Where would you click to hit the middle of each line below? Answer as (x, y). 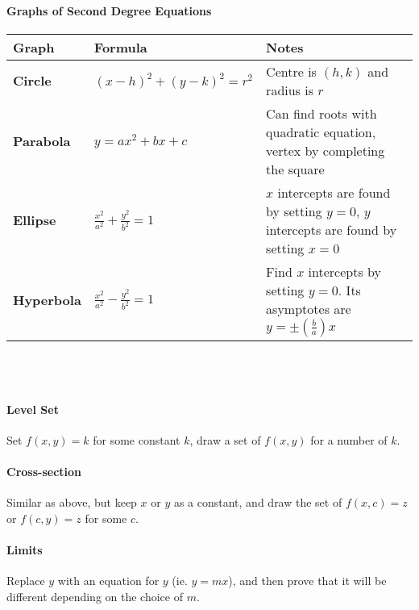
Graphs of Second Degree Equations (109, 10)
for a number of (349, 439)
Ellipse (35, 220)
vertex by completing (326, 150)
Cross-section (44, 471)
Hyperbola (47, 299)
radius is (290, 90)
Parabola (42, 141)
